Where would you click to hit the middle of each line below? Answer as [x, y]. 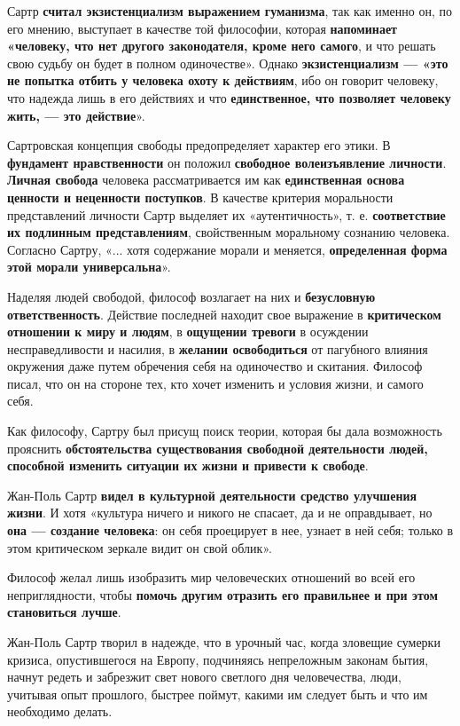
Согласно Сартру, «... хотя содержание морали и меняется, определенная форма [227, 249]
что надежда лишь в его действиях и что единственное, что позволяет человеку [229, 97]
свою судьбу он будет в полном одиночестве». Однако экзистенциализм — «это [228, 63]
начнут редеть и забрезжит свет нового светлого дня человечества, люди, [204, 677]
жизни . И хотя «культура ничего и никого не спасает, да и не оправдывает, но [220, 513]
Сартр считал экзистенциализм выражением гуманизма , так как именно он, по [230, 11]
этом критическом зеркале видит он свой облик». [140, 547]
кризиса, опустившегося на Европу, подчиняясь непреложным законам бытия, [218, 659]
